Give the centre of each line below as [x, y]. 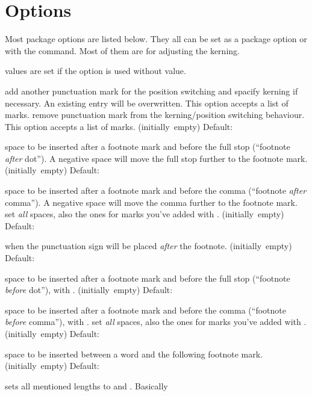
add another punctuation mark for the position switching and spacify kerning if [151, 91]
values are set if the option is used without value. [95, 71]
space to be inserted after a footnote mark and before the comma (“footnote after [156, 190]
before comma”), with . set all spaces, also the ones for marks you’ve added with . [156, 322]
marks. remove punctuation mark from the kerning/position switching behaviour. [155, 115]
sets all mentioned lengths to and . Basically [86, 385]
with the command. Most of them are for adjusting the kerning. [122, 50]
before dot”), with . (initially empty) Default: [89, 290]
